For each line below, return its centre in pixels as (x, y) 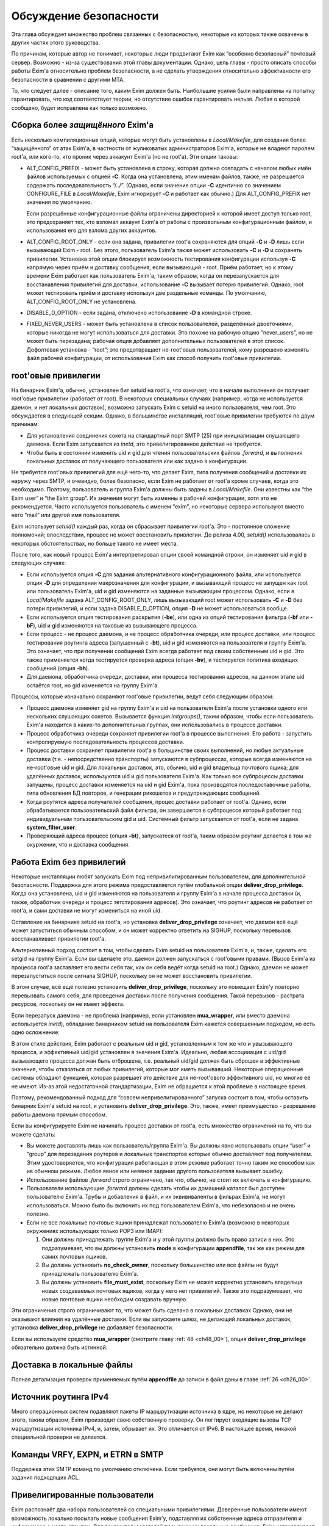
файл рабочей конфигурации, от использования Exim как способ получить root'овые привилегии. (154, 358)
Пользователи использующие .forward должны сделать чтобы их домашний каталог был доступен (156, 1188)
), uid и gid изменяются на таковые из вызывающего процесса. (115, 626)
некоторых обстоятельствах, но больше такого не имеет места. (95, 543)
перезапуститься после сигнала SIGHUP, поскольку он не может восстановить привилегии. (132, 975)
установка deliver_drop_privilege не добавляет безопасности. (92, 1328)
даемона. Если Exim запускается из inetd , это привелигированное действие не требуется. (144, 444)
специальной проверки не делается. (59, 1437)
